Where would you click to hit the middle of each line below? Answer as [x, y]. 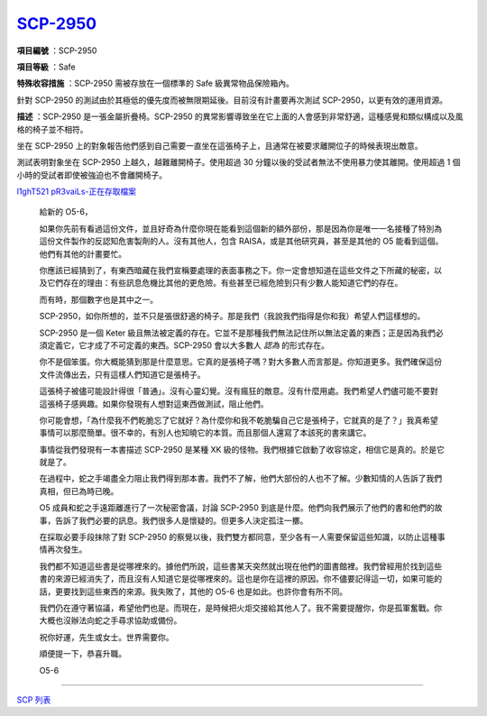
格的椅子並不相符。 [52, 129]
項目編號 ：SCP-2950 [57, 50]
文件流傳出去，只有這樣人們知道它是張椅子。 [122, 374]
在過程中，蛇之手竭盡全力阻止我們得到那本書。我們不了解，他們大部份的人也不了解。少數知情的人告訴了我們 [240, 479]
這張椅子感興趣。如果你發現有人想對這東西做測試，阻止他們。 [154, 404]
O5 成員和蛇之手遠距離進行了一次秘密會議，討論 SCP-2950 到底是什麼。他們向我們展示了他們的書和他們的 [237, 508]
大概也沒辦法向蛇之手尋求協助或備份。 [110, 620]
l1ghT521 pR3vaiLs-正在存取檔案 [77, 192]
